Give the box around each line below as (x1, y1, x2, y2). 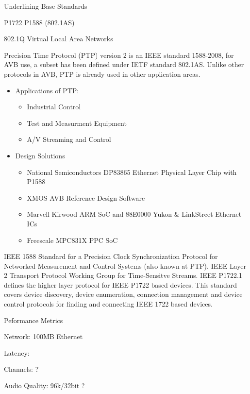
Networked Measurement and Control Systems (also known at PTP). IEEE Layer (4, 260, 247, 271)
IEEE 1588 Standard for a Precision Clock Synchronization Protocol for (4, 251, 218, 261)
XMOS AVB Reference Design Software (27, 192, 145, 203)
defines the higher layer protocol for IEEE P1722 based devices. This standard (4, 279, 237, 290)
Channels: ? (4, 364, 39, 374)
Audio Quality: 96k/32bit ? (4, 380, 85, 391)
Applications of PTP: (15, 85, 79, 95)
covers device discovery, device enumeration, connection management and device (4, 289, 243, 299)
